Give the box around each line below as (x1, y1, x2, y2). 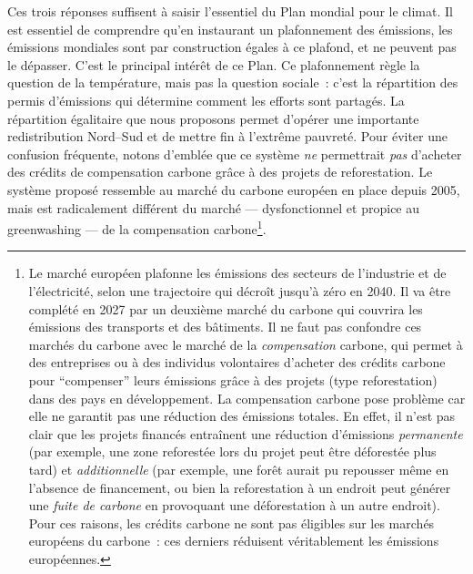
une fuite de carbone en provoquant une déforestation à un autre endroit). (28, 496, 440, 515)
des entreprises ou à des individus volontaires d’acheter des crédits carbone (28, 353, 446, 372)
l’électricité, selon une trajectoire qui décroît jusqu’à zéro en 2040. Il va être (28, 281, 451, 300)
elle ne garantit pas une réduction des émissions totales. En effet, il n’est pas (28, 406, 456, 425)
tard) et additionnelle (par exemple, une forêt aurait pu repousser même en (28, 459, 449, 478)
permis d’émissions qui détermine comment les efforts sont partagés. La (7, 90, 405, 109)
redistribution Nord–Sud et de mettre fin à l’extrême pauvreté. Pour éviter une (7, 127, 448, 146)
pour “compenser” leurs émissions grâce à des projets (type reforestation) (28, 370, 438, 389)
